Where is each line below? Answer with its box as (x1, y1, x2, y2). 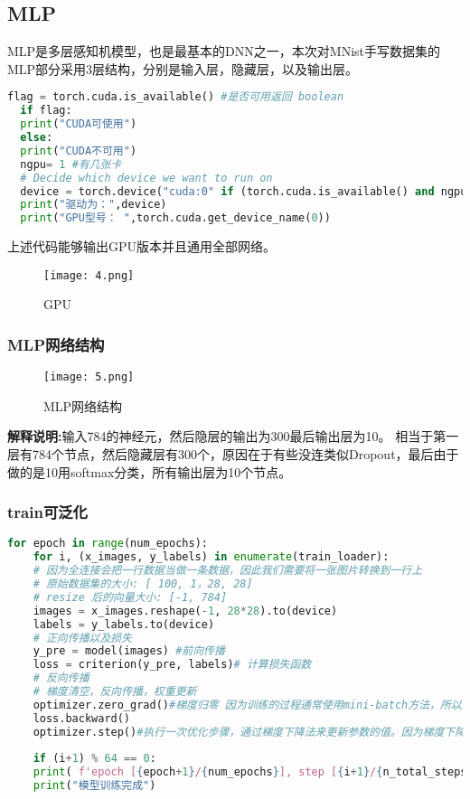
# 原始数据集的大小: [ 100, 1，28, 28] (33, 578, 253, 591)
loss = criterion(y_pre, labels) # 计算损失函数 (33, 658, 312, 672)
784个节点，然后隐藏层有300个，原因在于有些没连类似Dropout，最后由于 (32, 445, 459, 464)
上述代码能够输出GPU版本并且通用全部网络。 (7, 237, 277, 256)
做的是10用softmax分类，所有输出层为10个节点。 (7, 462, 292, 481)
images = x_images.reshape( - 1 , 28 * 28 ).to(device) (33, 604, 338, 617)
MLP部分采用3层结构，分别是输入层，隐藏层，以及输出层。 (7, 59, 359, 78)
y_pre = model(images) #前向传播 (33, 644, 225, 658)
